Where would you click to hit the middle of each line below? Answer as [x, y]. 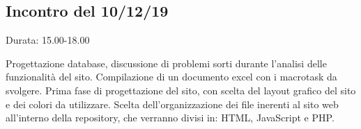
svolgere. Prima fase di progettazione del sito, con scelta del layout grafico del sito [181, 90]
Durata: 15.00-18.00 [48, 40]
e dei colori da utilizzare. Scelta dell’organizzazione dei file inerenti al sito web [172, 104]
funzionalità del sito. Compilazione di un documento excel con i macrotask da [171, 77]
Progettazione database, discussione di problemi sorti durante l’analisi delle [166, 63]
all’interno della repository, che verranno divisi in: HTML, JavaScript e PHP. [170, 118]
